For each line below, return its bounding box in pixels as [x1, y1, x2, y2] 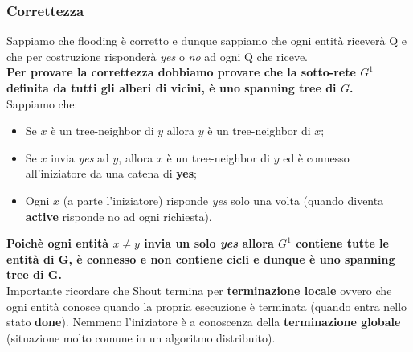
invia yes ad [51, 149, 109, 166]
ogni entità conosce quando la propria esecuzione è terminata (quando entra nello [6, 297, 407, 314]
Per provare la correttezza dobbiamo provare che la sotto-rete [6, 63, 356, 80]
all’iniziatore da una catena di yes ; [25, 165, 198, 182]
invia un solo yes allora [144, 235, 274, 252]
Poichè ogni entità [6, 235, 109, 252]
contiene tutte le [296, 235, 389, 252]
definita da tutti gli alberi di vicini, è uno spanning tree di [6, 80, 337, 96]
